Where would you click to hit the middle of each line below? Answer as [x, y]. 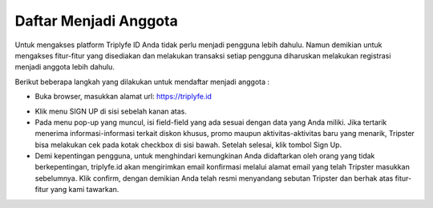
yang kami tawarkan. [85, 190]
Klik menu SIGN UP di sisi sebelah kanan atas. [111, 111]
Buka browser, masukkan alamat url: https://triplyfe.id [123, 97]
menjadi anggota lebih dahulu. [65, 67]
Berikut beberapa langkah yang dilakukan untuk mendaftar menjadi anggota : [142, 82]
